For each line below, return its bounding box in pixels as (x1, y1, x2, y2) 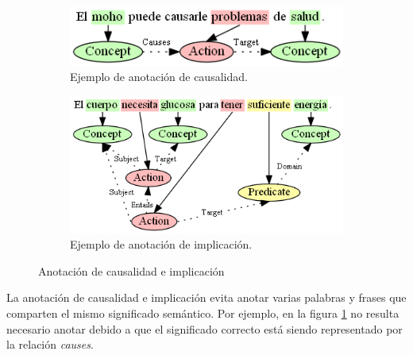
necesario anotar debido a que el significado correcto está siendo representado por (6, 320, 403, 337)
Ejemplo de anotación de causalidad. (70, 68, 248, 85)
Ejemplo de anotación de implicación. (70, 236, 253, 253)
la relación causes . (6, 336, 94, 353)
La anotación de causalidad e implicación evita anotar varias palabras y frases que (6, 289, 407, 306)
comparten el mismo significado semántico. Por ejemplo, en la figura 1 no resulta (6, 305, 399, 322)
